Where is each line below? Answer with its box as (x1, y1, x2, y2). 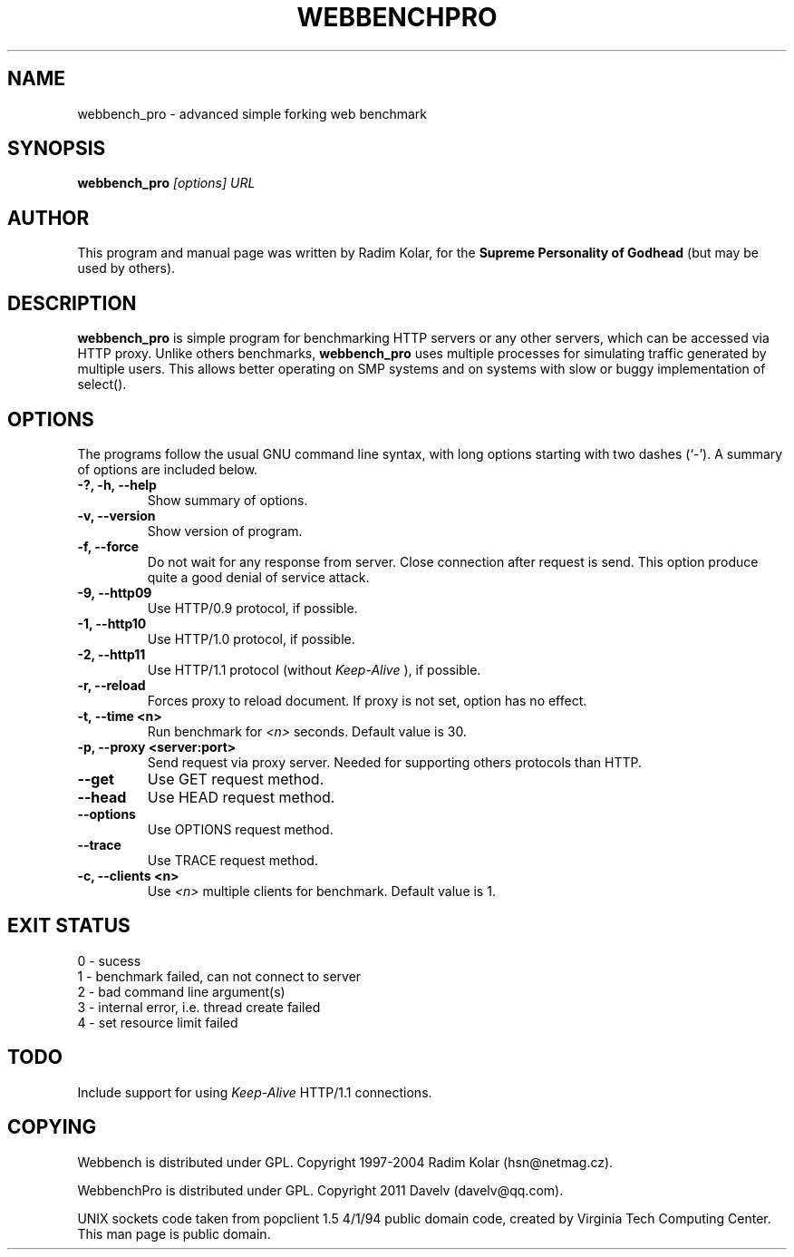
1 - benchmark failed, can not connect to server (77, 968, 362, 984)
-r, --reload (77, 677, 146, 693)
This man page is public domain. (77, 1225, 271, 1242)
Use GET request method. (147, 769, 324, 788)
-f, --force (77, 538, 140, 554)
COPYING (7, 1116, 97, 1139)
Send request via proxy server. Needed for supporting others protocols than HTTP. (147, 754, 643, 770)
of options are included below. (77, 461, 258, 477)
